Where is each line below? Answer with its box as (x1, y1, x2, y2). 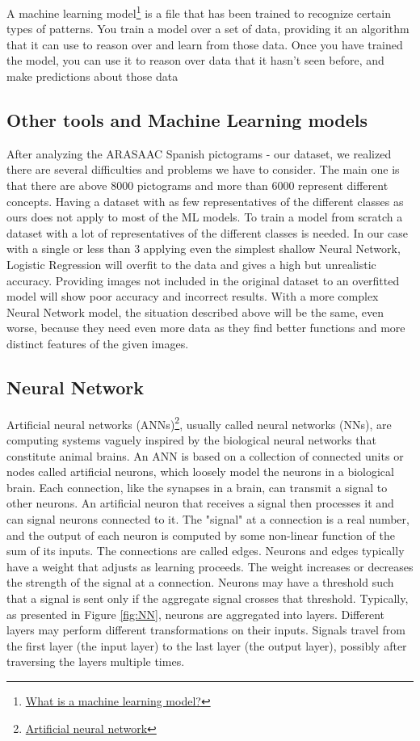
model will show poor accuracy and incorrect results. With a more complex (6, 288, 379, 305)
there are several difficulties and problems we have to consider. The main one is (6, 161, 400, 178)
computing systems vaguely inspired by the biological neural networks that (6, 432, 376, 448)
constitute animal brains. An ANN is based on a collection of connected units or (6, 447, 404, 464)
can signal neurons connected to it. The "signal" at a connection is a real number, (6, 510, 409, 527)
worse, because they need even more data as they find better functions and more (6, 319, 405, 336)
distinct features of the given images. (6, 335, 189, 352)
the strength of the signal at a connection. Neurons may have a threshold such (6, 574, 394, 591)
